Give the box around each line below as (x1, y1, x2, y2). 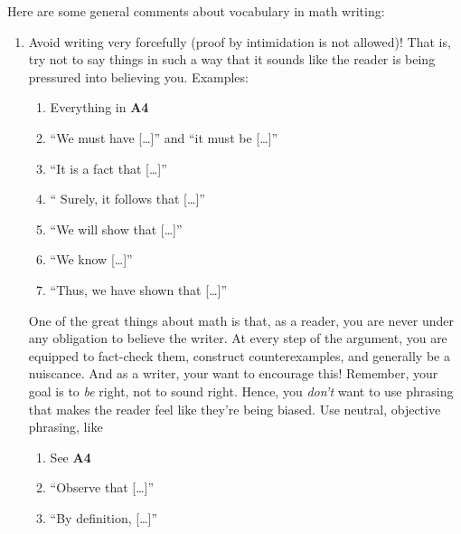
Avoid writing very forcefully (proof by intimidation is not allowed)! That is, (28, 32, 451, 51)
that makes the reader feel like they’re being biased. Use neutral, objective (28, 399, 441, 418)
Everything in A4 (50, 98, 149, 117)
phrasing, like (28, 417, 103, 436)
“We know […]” (50, 250, 133, 269)
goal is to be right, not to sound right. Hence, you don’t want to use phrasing (28, 381, 454, 400)
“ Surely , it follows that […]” (50, 189, 205, 208)
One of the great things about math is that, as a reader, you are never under (28, 310, 455, 329)
